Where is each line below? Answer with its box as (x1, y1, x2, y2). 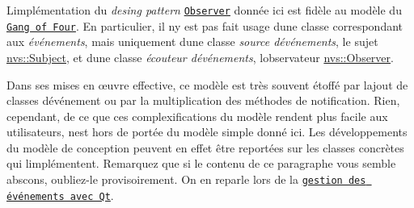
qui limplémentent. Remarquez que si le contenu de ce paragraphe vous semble (6, 155, 396, 172)
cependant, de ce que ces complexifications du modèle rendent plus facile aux (6, 107, 388, 124)
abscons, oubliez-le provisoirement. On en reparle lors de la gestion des (6, 171, 366, 188)
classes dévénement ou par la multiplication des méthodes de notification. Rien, (6, 92, 400, 109)
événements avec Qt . (6, 186, 114, 203)
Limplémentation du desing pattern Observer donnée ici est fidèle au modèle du (6, 2, 402, 18)
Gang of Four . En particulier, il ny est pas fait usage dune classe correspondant (6, 17, 403, 34)
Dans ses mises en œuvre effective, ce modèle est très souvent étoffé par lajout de (6, 76, 408, 93)
